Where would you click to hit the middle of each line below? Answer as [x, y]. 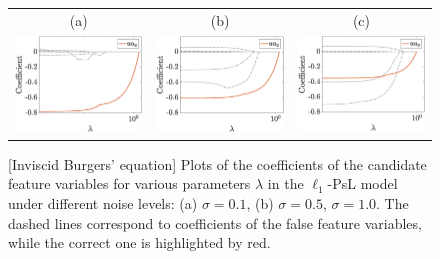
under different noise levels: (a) [103, 202]
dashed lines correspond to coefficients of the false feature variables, [215, 222]
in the [285, 183]
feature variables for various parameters [129, 183]
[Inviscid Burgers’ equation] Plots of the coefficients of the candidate [217, 163]
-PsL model [362, 183]
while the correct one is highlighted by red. [139, 242]
